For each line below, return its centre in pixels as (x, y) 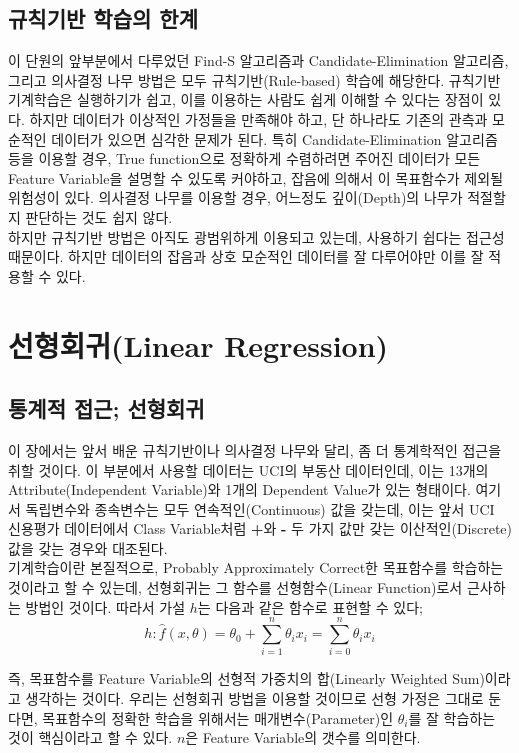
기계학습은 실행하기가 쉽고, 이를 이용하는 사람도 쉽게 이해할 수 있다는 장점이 (246, 99)
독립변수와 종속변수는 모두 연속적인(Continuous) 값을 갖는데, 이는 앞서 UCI (260, 508)
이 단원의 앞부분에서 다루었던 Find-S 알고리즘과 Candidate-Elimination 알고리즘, (258, 60)
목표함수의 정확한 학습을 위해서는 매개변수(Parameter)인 (218, 717)
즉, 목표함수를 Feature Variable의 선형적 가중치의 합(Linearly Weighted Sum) (246, 678)
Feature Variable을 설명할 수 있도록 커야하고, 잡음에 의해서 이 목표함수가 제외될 (256, 177)
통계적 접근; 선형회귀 (106, 408)
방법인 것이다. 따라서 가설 (105, 606)
